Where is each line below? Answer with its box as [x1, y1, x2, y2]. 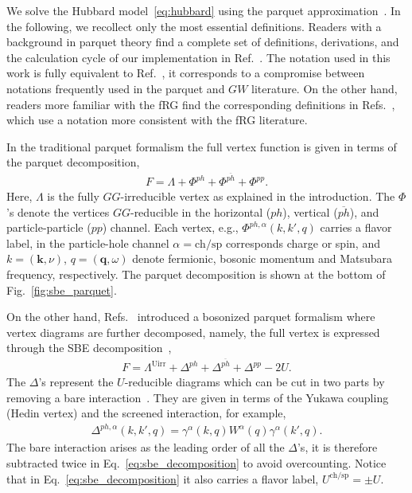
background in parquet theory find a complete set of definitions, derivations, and [6, 33, 399, 50]
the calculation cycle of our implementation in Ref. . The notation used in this [6, 49, 391, 65]
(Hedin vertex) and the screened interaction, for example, [6, 405, 286, 421]
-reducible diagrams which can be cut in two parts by [124, 374, 385, 390]
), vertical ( [282, 203, 338, 220]
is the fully [47, 188, 99, 205]
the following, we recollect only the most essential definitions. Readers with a [6, 18, 382, 34]
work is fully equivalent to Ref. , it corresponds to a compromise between [6, 65, 365, 81]
